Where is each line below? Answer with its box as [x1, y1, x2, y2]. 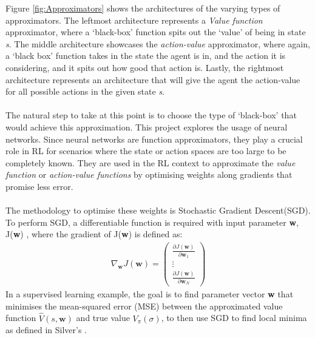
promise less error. [5, 180, 73, 192]
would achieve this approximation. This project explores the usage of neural [5, 120, 288, 133]
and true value [76, 311, 130, 324]
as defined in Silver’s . [5, 323, 87, 336]
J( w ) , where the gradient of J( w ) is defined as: [5, 228, 183, 240]
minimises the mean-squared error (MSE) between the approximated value [5, 299, 283, 312]
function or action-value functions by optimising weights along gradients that [5, 168, 293, 181]
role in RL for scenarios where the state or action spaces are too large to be [5, 144, 286, 157]
